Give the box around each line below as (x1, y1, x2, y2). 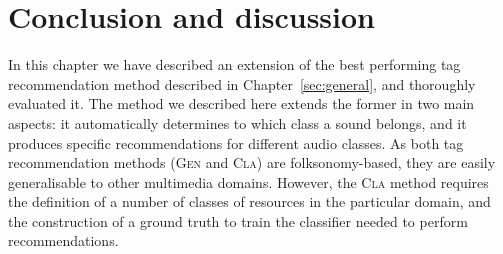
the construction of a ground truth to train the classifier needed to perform (8, 210, 468, 231)
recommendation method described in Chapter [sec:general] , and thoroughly (8, 73, 476, 94)
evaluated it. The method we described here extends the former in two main (8, 93, 475, 114)
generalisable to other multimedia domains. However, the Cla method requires (8, 171, 489, 192)
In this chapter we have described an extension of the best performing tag (8, 54, 461, 75)
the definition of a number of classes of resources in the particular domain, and (8, 191, 491, 212)
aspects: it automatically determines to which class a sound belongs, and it (8, 112, 467, 133)
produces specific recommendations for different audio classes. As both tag (8, 132, 464, 153)
